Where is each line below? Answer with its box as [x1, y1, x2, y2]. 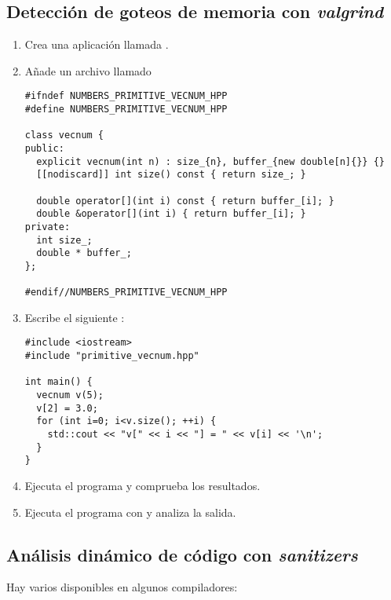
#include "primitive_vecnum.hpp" [24, 350, 199, 362]
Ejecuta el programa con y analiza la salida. [24, 503, 236, 520]
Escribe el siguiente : [24, 309, 125, 325]
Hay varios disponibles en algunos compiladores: [6, 579, 238, 595]
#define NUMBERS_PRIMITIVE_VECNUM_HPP [24, 104, 228, 115]
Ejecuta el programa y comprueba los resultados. [24, 477, 261, 494]
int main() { [24, 376, 93, 388]
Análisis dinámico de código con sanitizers [6, 542, 358, 566]
